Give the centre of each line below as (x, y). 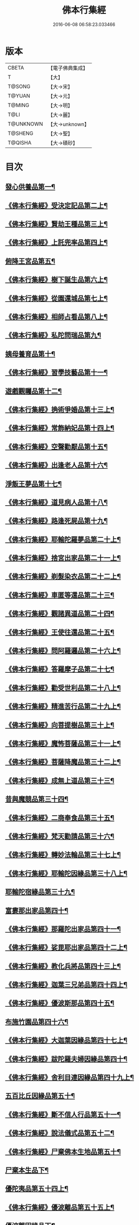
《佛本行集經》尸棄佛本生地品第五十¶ (63, 1152)
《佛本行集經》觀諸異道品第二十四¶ (60, 613)
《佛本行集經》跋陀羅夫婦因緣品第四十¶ (66, 1059)
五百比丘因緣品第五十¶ (40, 1096)
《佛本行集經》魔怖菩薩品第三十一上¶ (63, 743)
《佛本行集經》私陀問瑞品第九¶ (53, 335)
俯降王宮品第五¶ (30, 261)
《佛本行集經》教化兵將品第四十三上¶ (63, 966)
